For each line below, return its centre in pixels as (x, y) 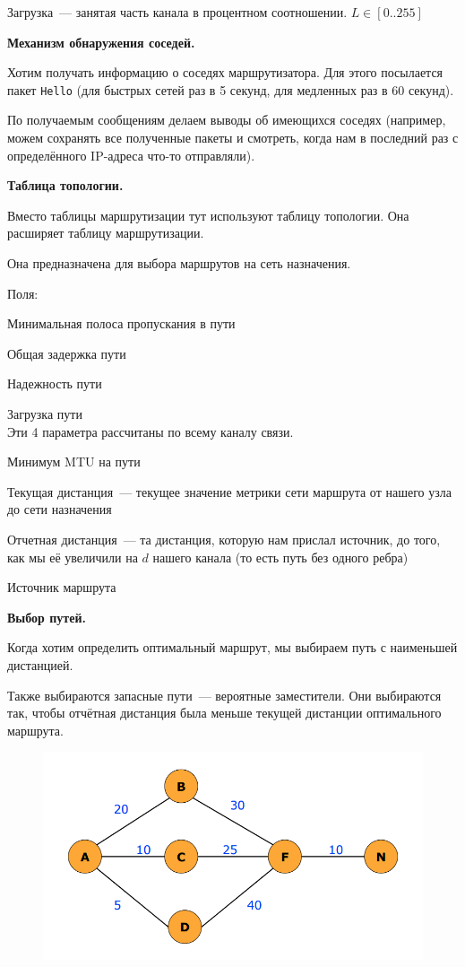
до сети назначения (60, 509)
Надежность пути (55, 383)
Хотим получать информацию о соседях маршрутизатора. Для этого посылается (225, 72)
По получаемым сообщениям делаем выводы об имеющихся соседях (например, (227, 120)
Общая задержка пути (67, 353)
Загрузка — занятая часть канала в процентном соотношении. (177, 12)
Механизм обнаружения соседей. (101, 42)
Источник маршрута (62, 587)
